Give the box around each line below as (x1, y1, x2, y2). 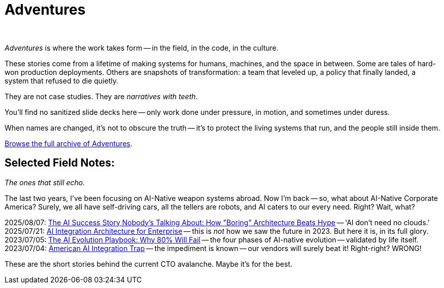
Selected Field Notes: (5, 156, 115, 170)
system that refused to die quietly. (5, 76, 118, 85)
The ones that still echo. (5, 178, 85, 187)
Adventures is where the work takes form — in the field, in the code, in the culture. (5, 43, 279, 52)
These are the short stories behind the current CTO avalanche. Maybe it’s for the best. (5, 259, 292, 268)
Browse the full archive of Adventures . (5, 139, 133, 148)
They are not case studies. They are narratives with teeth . (5, 92, 198, 101)
